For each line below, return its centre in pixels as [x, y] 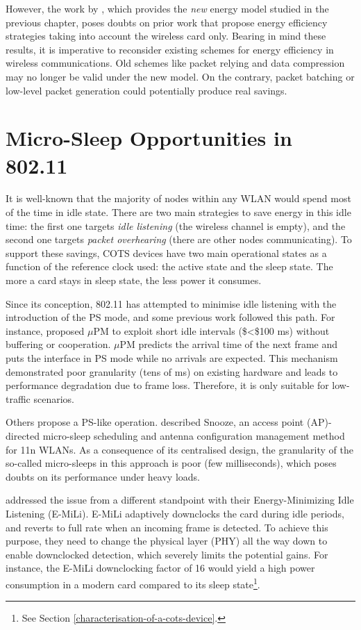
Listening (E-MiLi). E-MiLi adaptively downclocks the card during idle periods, [175, 513]
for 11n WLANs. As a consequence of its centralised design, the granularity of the [179, 449]
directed [23, 435]
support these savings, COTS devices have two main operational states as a [166, 252]
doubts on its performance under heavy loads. [103, 476]
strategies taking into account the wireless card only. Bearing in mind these [166, 36]
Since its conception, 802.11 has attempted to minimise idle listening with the [171, 303]
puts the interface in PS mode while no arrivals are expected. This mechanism [172, 358]
